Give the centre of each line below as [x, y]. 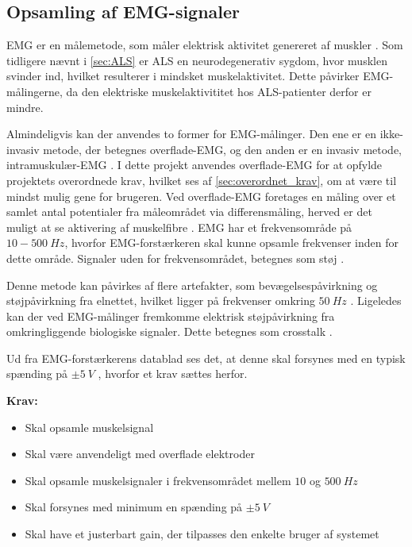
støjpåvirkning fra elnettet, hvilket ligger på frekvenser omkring [161, 300]
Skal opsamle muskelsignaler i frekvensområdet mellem [158, 480]
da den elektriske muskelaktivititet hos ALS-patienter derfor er [219, 91]
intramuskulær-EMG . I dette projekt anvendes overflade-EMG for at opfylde [194, 165]
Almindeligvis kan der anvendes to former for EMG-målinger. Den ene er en [191, 134]
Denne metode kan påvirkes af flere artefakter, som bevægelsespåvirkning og [192, 285]
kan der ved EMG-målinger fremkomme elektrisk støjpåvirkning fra [171, 316]
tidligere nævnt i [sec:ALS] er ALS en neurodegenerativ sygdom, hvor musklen [197, 60]
